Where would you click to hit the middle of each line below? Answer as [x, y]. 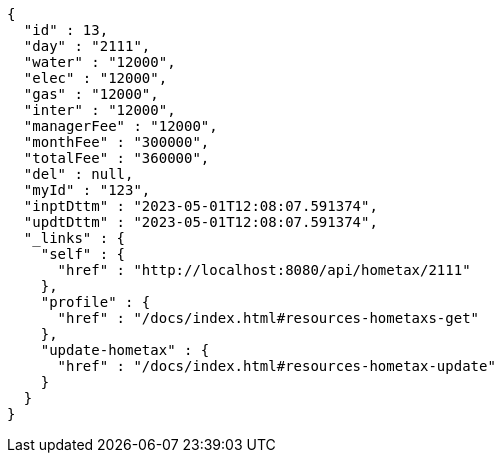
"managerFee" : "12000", [120, 126]
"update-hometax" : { [125, 350]
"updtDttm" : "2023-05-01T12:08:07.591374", [200, 222]
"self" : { [83, 254]
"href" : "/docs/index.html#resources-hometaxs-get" [268, 318]
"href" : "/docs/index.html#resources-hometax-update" [276, 366]
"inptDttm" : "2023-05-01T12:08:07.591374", [200, 206]
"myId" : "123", [87, 190]
